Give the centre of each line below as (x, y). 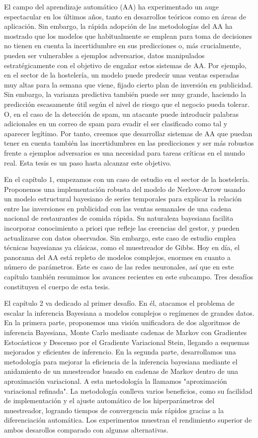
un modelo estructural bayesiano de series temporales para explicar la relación (123, 199)
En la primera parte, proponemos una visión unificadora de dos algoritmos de (122, 322)
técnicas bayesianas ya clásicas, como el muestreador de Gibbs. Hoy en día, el (122, 247)
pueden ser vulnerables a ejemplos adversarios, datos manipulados (104, 55)
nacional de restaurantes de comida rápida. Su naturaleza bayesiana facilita (119, 218)
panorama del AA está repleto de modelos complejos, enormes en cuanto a (117, 257)
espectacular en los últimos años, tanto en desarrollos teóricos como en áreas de (125, 16)
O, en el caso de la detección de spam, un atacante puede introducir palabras (122, 114)
